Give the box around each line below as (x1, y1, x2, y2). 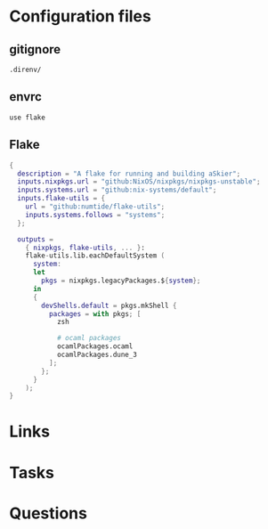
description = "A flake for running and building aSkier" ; (17, 169, 241, 178)
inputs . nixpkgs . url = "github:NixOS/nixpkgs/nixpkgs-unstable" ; (17, 177, 261, 186)
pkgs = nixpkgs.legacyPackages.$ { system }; (41, 276, 201, 285)
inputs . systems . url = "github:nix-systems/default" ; (17, 185, 217, 195)
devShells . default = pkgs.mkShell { (41, 301, 177, 310)
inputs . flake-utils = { (17, 194, 105, 203)
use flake (9, 113, 46, 122)
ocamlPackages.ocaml (56, 342, 134, 351)
